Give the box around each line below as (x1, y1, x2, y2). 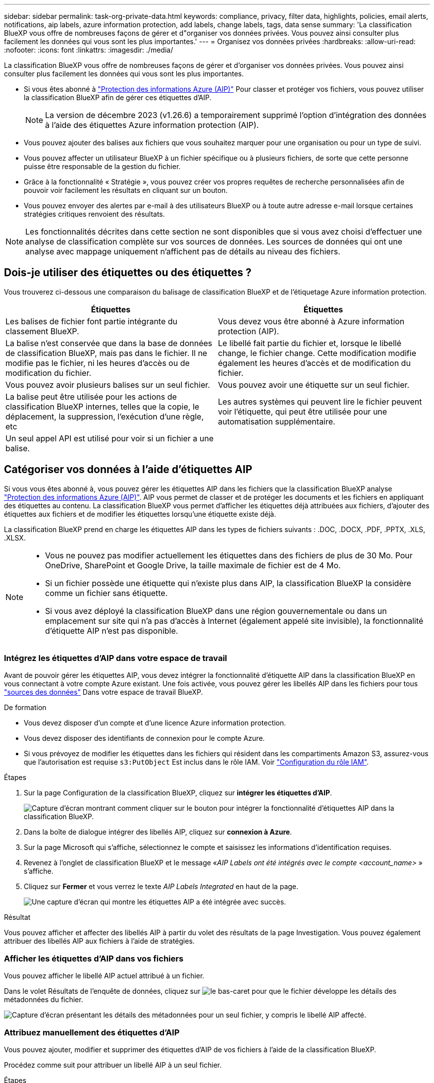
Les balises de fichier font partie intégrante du (5, 316, 178, 326)
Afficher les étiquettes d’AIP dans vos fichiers (4, 953, 184, 963)
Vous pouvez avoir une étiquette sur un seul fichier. (218, 379, 410, 390)
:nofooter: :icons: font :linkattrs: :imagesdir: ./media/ (4, 46, 173, 54)
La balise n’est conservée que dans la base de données (5, 338, 213, 348)
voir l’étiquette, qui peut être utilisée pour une (218, 406, 387, 417)
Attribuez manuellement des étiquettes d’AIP (4, 1027, 180, 1037)
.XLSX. (4, 533, 26, 542)
